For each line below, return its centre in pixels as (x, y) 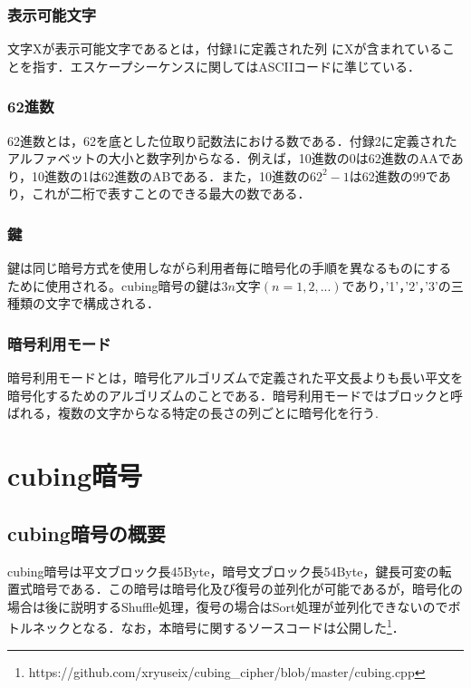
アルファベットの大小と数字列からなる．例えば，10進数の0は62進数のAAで (229, 158)
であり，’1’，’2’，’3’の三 (403, 285)
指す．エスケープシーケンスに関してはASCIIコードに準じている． (226, 66)
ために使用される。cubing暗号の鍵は (115, 285)
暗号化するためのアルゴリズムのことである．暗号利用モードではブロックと (229, 395)
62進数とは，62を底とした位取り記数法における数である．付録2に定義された (232, 140)
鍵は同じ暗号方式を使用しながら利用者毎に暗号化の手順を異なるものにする (230, 268)
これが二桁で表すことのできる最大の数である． (171, 194)
